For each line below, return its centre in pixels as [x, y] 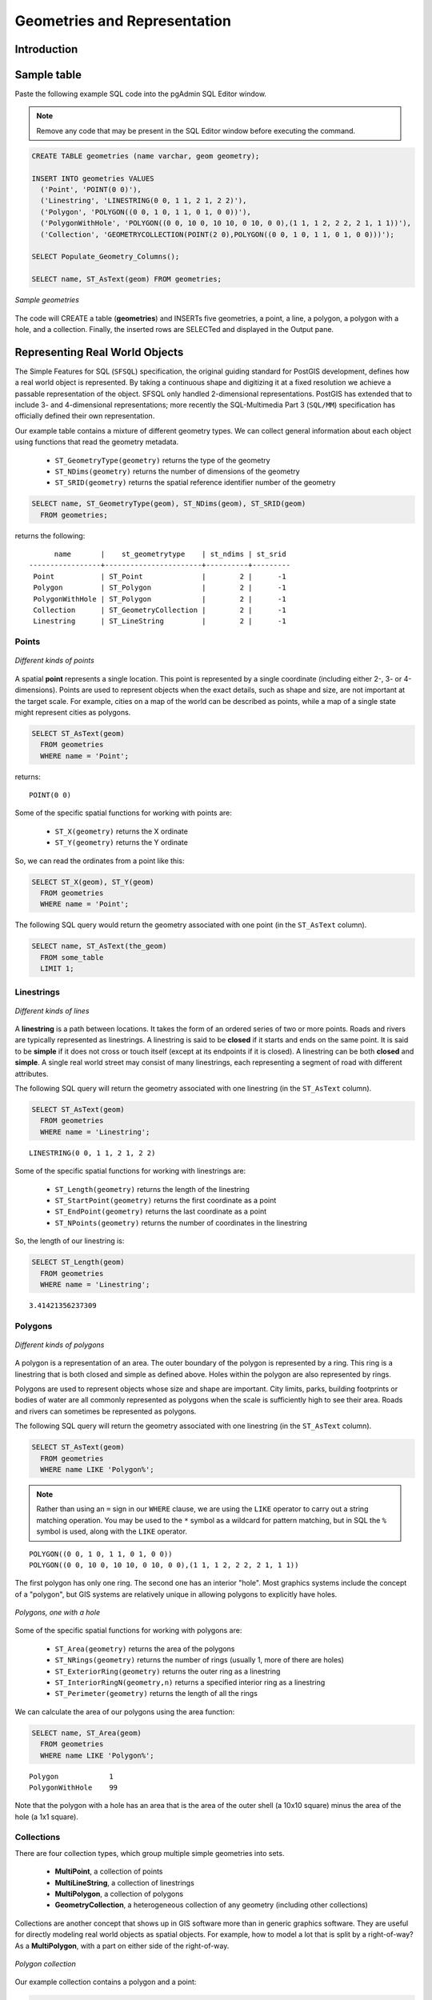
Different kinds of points [55, 661]
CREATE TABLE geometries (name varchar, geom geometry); [146, 156]
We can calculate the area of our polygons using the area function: [125, 1711]
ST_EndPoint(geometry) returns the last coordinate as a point [161, 1211]
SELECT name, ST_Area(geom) [86, 1733]
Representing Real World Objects [99, 352]
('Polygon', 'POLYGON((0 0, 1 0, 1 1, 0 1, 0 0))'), [146, 212]
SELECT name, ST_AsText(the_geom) [99, 946]
